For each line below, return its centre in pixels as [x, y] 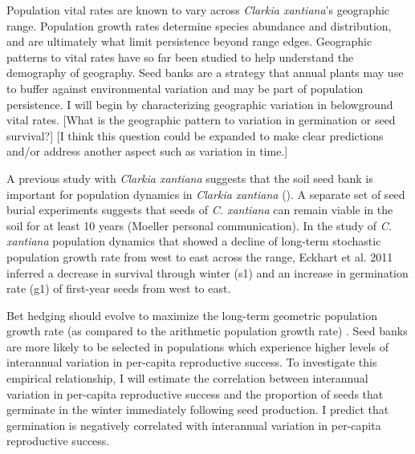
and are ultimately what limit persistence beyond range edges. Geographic [189, 41]
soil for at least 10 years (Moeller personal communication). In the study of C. [199, 225]
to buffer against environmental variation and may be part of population [185, 88]
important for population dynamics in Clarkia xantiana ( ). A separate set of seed [206, 194]
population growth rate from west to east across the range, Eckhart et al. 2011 [200, 256]
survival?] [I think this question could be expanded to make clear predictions [195, 135]
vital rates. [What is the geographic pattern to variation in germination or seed [201, 120]
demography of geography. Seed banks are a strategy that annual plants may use [205, 73]
